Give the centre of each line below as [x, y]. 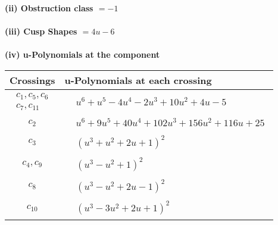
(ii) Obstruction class [49, 8]
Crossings [32, 80]
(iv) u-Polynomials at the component [82, 54]
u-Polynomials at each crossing [138, 80]
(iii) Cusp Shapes [41, 31]
